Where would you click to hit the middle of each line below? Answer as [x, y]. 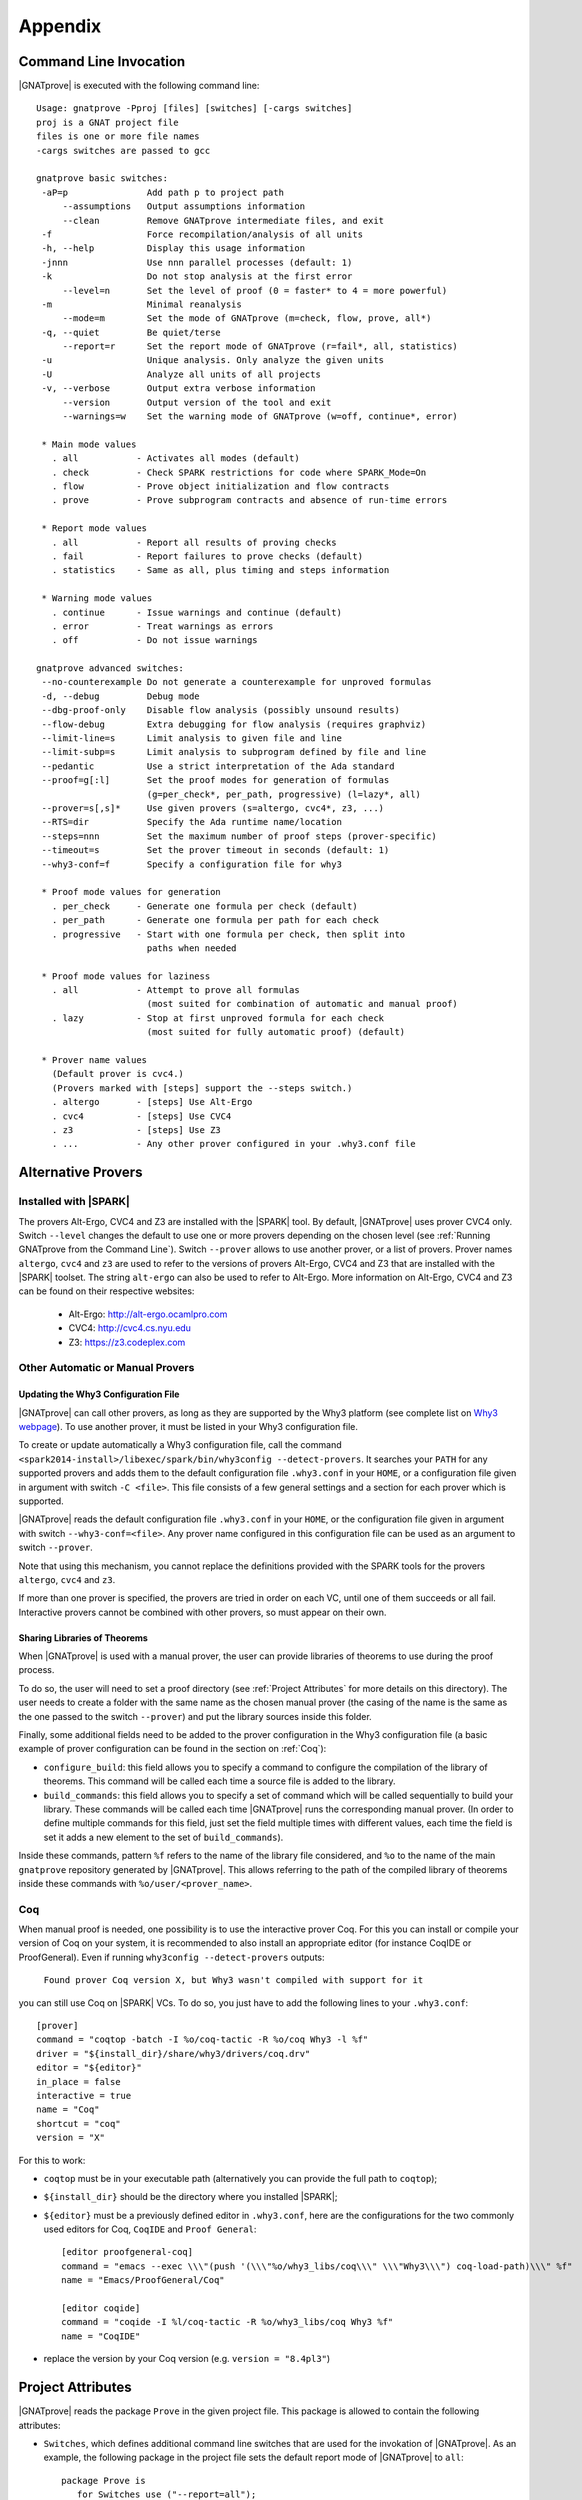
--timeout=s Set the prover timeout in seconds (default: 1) [215, 850]
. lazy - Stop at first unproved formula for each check [218, 1018]
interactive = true [84, 2095]
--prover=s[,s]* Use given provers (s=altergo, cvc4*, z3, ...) [213, 808]
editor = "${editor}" [89, 2068]
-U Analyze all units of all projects [181, 374]
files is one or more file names [118, 136]
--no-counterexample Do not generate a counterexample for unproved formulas [236, 682]
